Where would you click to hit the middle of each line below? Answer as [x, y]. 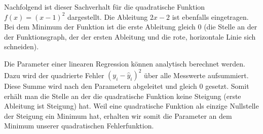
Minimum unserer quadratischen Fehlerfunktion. [79, 126]
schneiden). [22, 46]
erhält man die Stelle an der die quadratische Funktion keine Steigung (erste [123, 96]
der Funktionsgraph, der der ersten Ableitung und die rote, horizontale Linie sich [130, 36]
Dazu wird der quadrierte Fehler [54, 75]
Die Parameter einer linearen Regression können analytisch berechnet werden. [125, 63]
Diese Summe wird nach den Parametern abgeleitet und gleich [101, 86]
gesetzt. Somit [227, 86]
